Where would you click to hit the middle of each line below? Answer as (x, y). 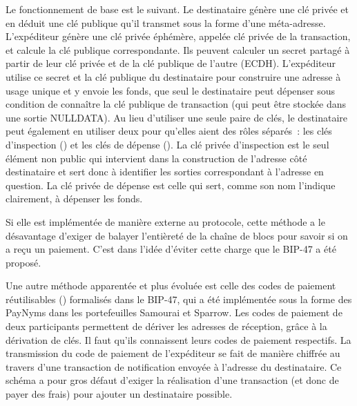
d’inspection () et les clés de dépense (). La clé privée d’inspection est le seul (167, 144)
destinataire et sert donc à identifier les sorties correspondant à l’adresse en (165, 172)
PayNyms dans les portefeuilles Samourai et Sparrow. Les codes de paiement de (174, 312)
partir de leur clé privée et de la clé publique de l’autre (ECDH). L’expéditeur (171, 63)
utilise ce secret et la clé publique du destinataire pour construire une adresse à (173, 76)
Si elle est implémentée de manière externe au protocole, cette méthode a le (165, 221)
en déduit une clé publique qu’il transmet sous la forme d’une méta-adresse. (166, 22)
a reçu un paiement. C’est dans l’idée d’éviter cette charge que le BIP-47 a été (171, 249)
